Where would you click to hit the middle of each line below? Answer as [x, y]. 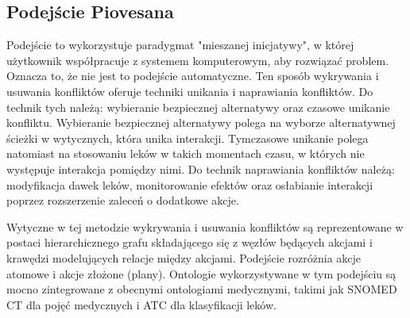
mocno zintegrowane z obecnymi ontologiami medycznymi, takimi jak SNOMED [202, 289]
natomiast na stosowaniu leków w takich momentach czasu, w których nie [186, 153]
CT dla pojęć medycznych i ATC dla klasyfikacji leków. [141, 304]
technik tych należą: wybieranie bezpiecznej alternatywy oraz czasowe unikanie [198, 107]
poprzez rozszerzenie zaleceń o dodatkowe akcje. [123, 200]
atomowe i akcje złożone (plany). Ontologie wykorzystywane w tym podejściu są [201, 273]
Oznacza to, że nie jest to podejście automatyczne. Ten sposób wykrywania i [193, 76]
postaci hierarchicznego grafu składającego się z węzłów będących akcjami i [190, 242]
